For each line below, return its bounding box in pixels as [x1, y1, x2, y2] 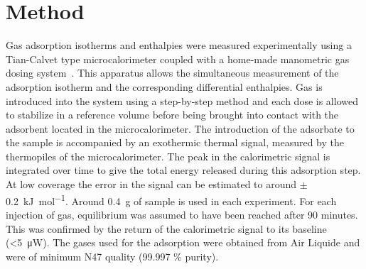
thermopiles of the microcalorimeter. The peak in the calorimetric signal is [6, 148, 330, 163]
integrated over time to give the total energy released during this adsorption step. [6, 163, 361, 177]
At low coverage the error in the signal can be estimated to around [6, 177, 297, 192]
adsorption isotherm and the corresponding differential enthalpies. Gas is [6, 79, 323, 94]
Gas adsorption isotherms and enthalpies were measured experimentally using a [6, 38, 352, 53]
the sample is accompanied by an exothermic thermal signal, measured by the [6, 135, 344, 150]
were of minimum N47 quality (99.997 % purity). [6, 248, 219, 263]
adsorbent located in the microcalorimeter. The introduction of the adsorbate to [6, 121, 355, 136]
